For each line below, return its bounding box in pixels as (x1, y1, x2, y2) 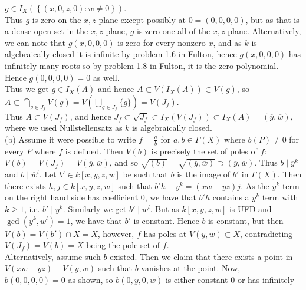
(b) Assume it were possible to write (5, 133, 136, 145)
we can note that (5, 36, 66, 48)
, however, (97, 227, 134, 239)
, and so (109, 156, 139, 169)
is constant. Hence (133, 214, 199, 226)
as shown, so (68, 273, 113, 285)
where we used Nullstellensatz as (5, 121, 123, 134)
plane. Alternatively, (228, 25, 301, 37)
